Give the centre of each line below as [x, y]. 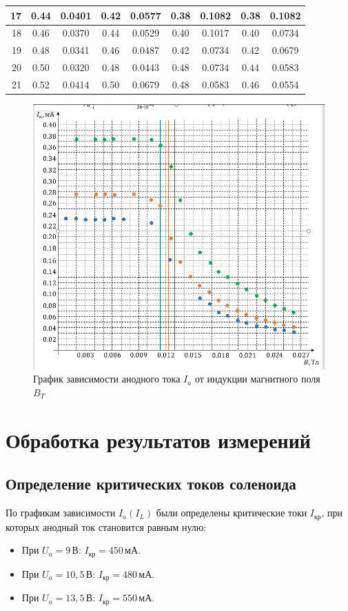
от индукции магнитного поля [257, 379]
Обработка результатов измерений [158, 439]
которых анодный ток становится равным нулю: [106, 526]
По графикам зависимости [61, 513]
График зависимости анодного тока [107, 379]
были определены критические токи [232, 513]
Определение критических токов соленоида [151, 484]
